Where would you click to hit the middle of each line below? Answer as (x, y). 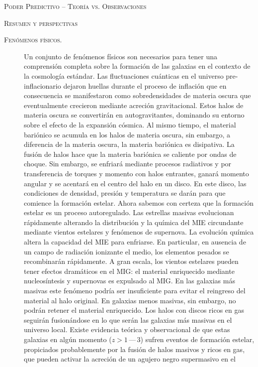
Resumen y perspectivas (41, 23)
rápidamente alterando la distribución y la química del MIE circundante (134, 222)
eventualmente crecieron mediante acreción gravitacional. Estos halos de (134, 105)
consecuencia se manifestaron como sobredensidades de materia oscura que (137, 95)
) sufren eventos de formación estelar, (197, 339)
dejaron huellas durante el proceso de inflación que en (145, 85)
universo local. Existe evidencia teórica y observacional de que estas (127, 329)
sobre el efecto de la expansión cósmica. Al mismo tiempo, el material (130, 124)
